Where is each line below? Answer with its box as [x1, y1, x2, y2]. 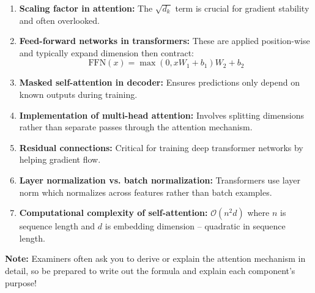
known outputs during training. [19, 87, 138, 100]
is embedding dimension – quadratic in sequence [105, 220, 286, 232]
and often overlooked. [19, 13, 100, 26]
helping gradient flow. [19, 153, 101, 166]
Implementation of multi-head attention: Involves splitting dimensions [19, 108, 304, 121]
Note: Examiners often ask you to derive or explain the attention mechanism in [5, 252, 306, 265]
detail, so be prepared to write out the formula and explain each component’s [5, 264, 295, 276]
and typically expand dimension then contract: [19, 46, 195, 59]
